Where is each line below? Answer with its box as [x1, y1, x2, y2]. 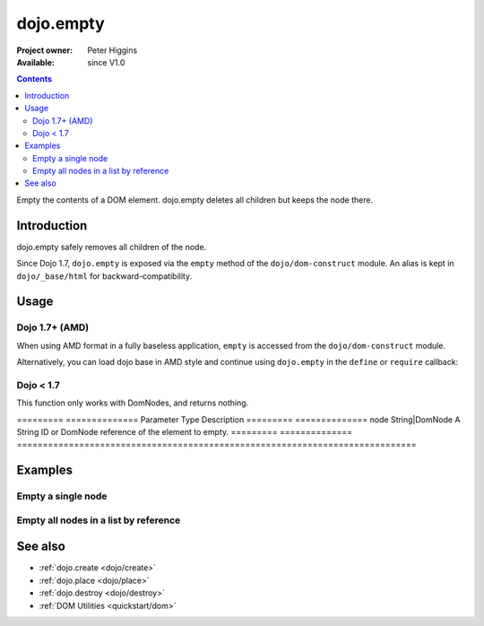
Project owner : [16, 45, 73, 56]
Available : [16, 57, 56, 67]
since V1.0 [87, 57, 125, 67]
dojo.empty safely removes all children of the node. [16, 241, 207, 252]
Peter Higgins [87, 45, 138, 56]
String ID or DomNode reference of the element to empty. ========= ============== [16, 427, 353, 437]
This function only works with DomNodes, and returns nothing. [16, 397, 249, 408]
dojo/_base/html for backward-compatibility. [16, 270, 193, 282]
